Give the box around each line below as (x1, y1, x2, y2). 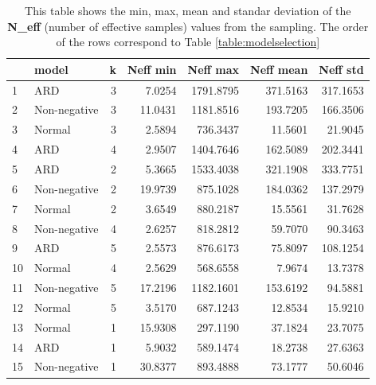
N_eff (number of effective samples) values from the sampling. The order (7, 17, 369, 34)
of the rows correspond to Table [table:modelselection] (56, 33, 320, 50)
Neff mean (250, 60, 308, 77)
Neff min (127, 60, 177, 77)
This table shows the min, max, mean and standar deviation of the (25, 2, 351, 18)
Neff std (319, 60, 364, 77)
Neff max (187, 60, 240, 77)
